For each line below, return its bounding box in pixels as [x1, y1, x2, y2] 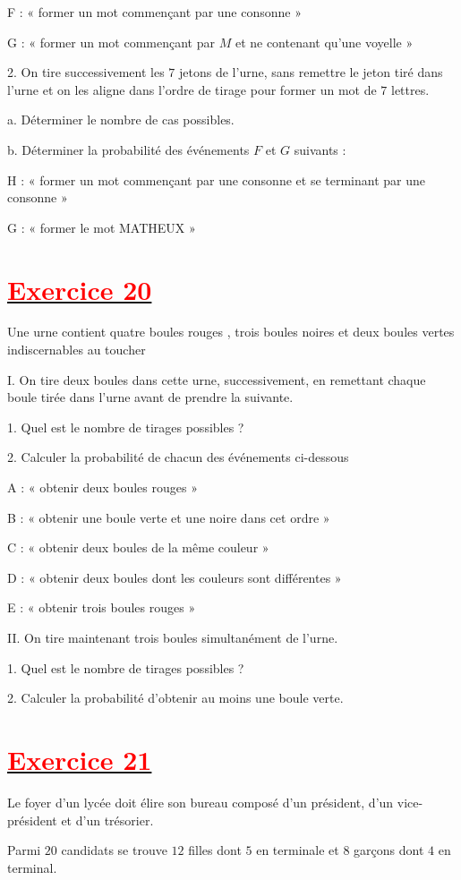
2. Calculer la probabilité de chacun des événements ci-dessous [7, 448, 349, 466]
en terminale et [256, 841, 339, 859]
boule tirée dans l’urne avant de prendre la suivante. [7, 388, 294, 406]
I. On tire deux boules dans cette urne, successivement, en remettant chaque [7, 370, 426, 389]
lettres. [390, 80, 430, 98]
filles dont [188, 841, 242, 859]
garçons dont [354, 841, 424, 859]
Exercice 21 [7, 740, 152, 777]
